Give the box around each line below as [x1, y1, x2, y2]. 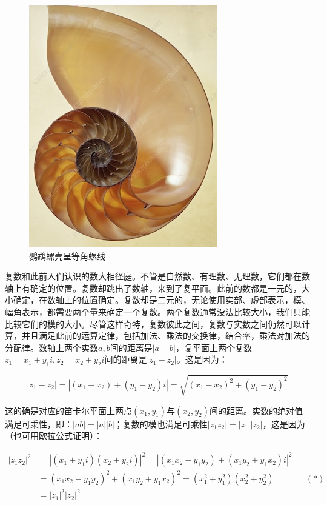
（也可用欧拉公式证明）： [5, 429, 102, 442]
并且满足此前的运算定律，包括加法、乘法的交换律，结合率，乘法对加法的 [21, 329, 310, 342]
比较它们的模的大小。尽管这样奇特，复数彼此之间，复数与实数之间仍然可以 [5, 317, 302, 330]
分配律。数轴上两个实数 [5, 341, 98, 353]
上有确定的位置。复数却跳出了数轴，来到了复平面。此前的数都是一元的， [13, 281, 302, 294]
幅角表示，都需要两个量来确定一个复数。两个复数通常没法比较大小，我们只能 [5, 305, 310, 318]
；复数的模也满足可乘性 [114, 417, 208, 430]
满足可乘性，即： [5, 417, 73, 430]
